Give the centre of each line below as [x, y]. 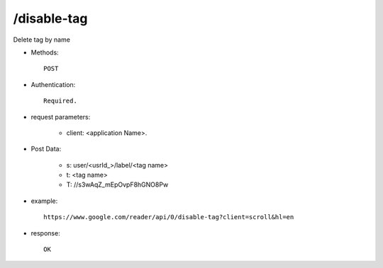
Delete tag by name [42, 40]
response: [45, 233]
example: [44, 201]
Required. [60, 101]
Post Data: [46, 149]
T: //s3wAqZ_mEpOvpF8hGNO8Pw [117, 185]
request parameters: [61, 117]
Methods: [45, 52]
